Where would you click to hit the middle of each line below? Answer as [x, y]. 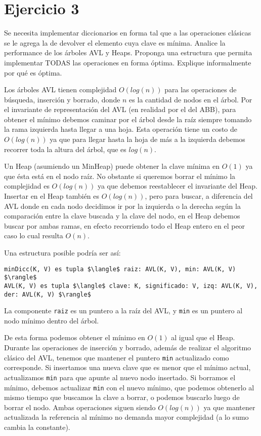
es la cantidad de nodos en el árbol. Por [191, 99]
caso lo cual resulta [34, 235]
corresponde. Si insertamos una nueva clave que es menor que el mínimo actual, [127, 367]
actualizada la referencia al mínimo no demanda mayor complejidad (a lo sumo [126, 417]
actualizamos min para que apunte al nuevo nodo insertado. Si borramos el [120, 377]
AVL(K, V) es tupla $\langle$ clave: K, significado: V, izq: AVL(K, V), [131, 286]
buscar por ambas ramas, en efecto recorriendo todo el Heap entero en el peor [125, 225]
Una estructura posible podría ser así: [62, 252]
